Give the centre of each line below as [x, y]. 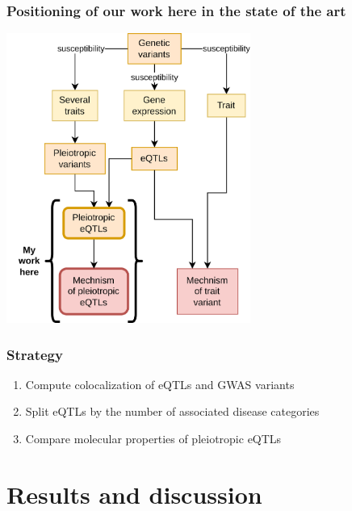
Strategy [35, 354]
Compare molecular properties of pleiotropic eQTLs [153, 439]
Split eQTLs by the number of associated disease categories [172, 411]
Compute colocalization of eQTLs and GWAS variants [160, 384]
